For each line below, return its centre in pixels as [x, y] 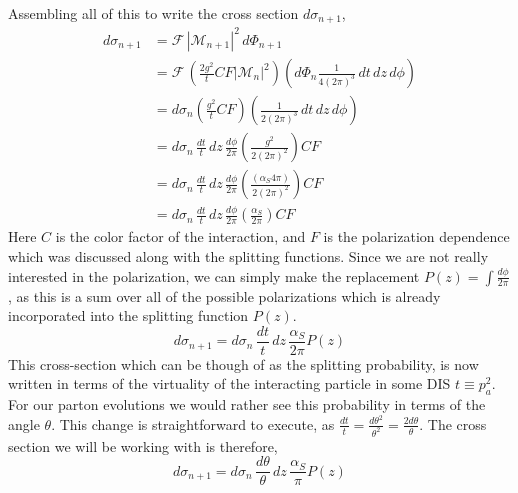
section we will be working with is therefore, [143, 445]
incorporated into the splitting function [128, 315]
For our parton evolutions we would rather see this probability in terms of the [247, 404]
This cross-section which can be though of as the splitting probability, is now [243, 363]
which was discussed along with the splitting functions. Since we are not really [248, 256]
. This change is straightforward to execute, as [193, 423]
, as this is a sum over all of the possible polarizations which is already [224, 295]
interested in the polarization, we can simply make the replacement [214, 275]
